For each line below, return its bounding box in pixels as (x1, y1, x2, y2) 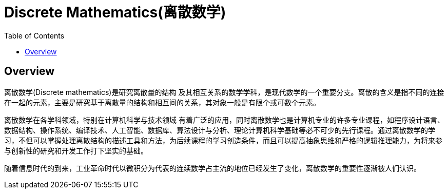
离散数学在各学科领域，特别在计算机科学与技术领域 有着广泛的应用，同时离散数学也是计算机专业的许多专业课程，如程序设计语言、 (4, 115, 444, 124)
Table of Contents (4, 31, 65, 40)
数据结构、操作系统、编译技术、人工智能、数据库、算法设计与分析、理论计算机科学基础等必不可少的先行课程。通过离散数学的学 (4, 125, 435, 134)
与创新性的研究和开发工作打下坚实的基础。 (4, 146, 148, 155)
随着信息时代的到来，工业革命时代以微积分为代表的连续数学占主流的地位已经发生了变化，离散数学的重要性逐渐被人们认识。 (4, 163, 421, 172)
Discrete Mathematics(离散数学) (4, 4, 226, 21)
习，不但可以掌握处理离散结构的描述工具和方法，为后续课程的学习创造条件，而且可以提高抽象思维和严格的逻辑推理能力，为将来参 (4, 136, 442, 145)
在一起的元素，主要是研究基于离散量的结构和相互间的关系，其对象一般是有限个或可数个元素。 (4, 98, 320, 107)
